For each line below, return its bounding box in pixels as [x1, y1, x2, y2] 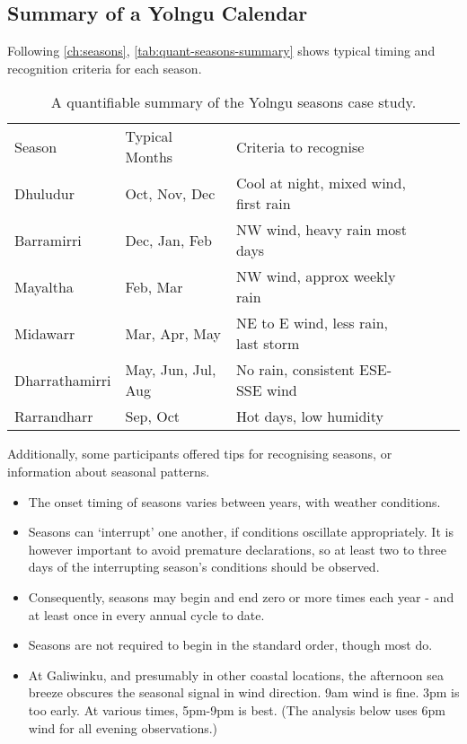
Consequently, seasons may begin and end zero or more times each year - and [28, 587, 454, 606]
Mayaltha [14, 276, 74, 297]
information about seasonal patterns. [7, 461, 210, 480]
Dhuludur [14, 182, 75, 204]
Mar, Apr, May [125, 322, 221, 344]
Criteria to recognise [235, 136, 365, 157]
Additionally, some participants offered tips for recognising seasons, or [7, 444, 392, 463]
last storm [235, 333, 300, 354]
